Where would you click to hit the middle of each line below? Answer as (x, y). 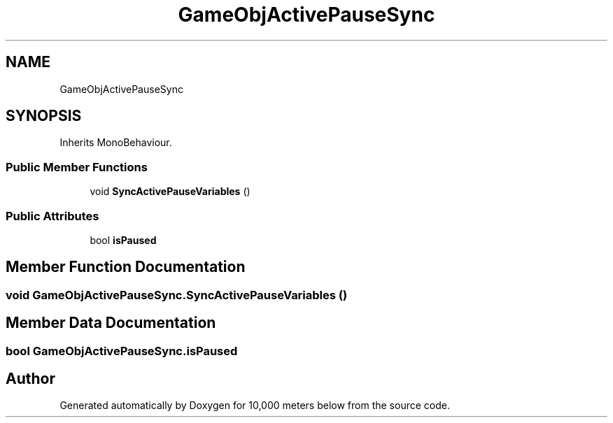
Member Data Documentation (111, 323)
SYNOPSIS (44, 116)
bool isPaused (123, 240)
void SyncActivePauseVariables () (170, 192)
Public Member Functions (77, 167)
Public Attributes (52, 216)
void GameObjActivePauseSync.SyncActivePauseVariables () (177, 295)
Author (30, 379)
